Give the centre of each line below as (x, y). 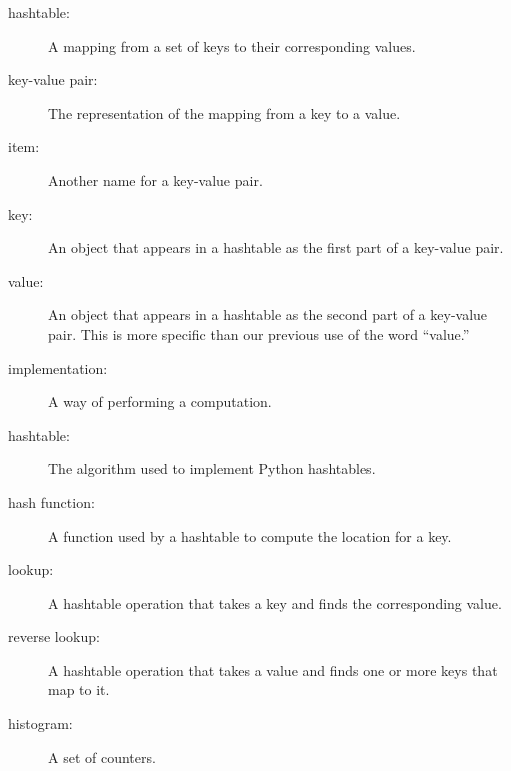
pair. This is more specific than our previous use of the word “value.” (259, 333)
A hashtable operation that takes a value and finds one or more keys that (273, 669)
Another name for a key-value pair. (155, 179)
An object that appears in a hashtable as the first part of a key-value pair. (276, 247)
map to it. (79, 689)
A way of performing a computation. (160, 401)
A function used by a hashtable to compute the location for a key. (250, 535)
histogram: (40, 723)
